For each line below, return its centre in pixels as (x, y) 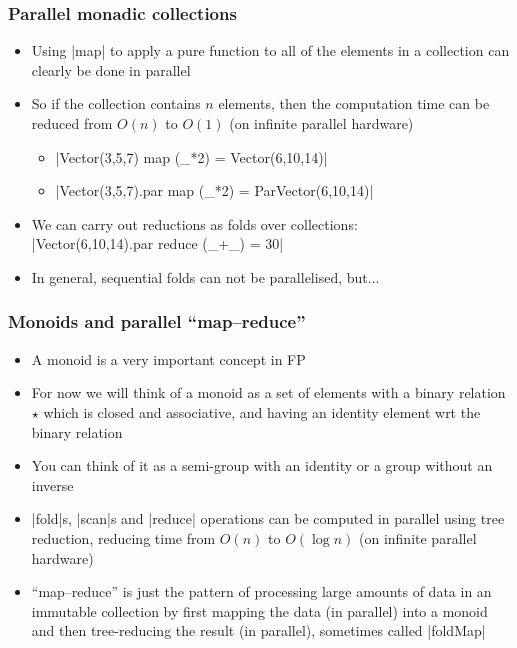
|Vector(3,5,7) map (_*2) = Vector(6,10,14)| (191, 156)
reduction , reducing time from (123, 537)
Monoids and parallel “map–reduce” (157, 321)
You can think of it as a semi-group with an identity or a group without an (262, 465)
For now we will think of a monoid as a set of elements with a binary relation (268, 392)
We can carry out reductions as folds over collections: (194, 223)
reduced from (72, 123)
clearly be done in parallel (111, 69)
